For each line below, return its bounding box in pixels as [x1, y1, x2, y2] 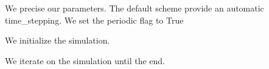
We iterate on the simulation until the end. [5, 54, 166, 67]
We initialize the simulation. [5, 34, 110, 47]
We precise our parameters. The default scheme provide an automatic [5, 2, 264, 14]
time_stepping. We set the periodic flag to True [5, 13, 184, 26]
